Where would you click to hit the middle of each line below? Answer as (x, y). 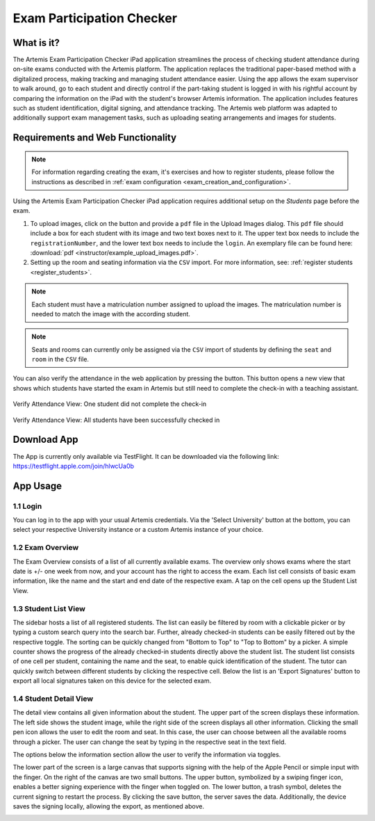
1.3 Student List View (49, 608)
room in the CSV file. (60, 359)
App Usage (37, 486)
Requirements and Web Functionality (95, 138)
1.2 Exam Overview (46, 548)
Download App (46, 440)
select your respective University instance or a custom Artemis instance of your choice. (138, 530)
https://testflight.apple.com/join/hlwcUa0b (74, 466)
